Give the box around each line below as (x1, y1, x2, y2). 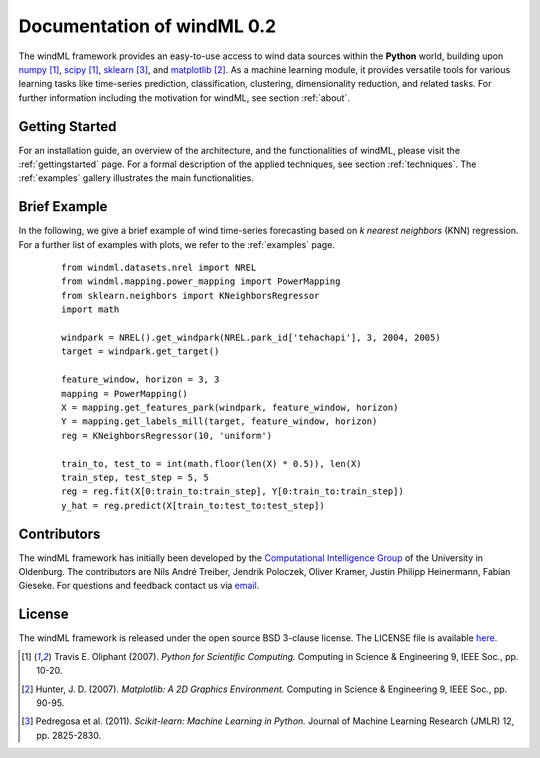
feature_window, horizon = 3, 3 (61, 374, 220, 385)
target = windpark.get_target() (61, 346, 220, 357)
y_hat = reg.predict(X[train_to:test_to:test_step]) (61, 500, 325, 511)
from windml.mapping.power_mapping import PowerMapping (61, 276, 341, 287)
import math (61, 304, 120, 315)
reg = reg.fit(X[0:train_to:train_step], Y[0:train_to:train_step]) (61, 486, 404, 497)
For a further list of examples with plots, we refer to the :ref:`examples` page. (18, 238, 335, 250)
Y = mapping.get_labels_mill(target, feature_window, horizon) (61, 416, 378, 427)
